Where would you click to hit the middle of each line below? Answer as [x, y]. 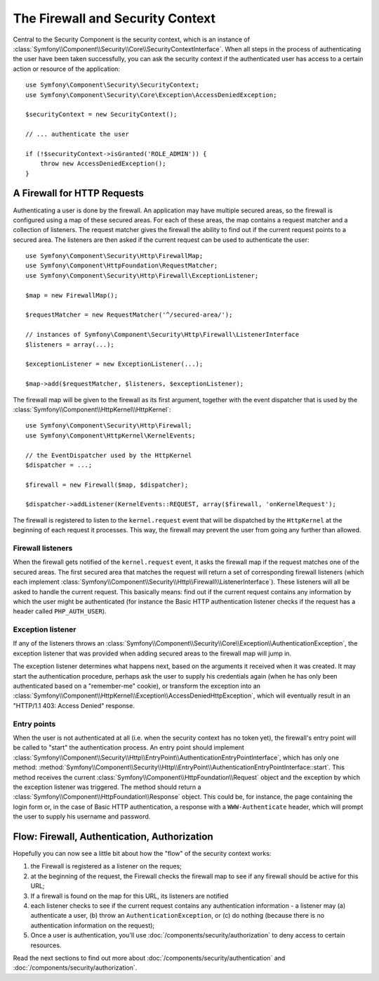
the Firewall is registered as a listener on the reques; [106, 866]
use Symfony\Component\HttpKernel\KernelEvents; [111, 435]
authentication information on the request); [93, 925]
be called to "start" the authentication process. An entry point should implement [129, 748]
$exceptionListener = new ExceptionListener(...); [114, 364]
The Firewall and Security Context [114, 18]
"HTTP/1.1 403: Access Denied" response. [74, 705]
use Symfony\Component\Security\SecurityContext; [113, 85]
